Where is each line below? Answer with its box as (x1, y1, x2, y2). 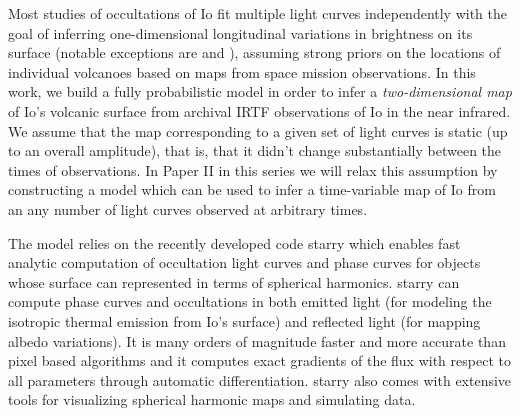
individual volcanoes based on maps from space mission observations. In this (8, 61, 476, 82)
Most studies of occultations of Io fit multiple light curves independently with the (8, 3, 507, 23)
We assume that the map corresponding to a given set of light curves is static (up (8, 120, 508, 141)
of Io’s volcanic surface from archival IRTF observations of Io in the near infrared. (8, 100, 511, 121)
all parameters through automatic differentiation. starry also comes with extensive (8, 369, 512, 390)
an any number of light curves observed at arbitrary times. (8, 198, 368, 219)
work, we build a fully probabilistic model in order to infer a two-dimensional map (8, 81, 512, 102)
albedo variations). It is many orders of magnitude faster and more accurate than (8, 330, 506, 351)
